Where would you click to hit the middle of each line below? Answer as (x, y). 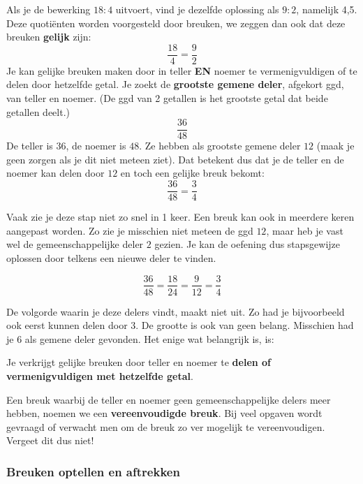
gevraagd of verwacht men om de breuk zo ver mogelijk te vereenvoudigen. (166, 426)
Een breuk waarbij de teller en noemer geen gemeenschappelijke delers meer (169, 399)
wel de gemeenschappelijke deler (75, 244)
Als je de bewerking (49, 9)
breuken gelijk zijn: (49, 37)
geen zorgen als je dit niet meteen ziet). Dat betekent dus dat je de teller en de (175, 159)
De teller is (30, 146)
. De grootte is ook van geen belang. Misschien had (245, 325)
